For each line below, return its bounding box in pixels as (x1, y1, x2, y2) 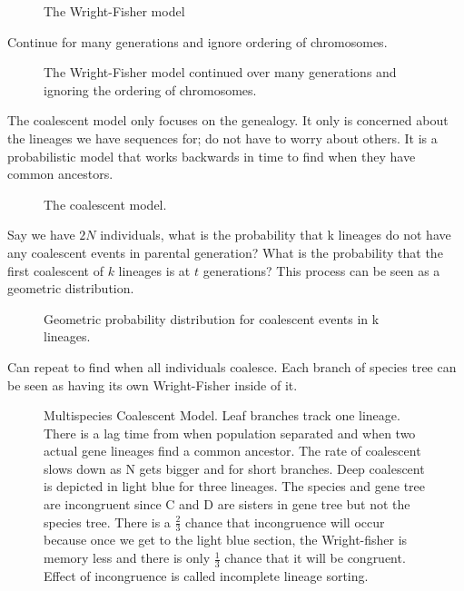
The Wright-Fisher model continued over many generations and (44, 63, 397, 82)
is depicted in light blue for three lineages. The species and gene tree (44, 477, 425, 496)
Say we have (7, 225, 75, 244)
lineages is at (118, 261, 191, 280)
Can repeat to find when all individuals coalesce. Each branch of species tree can (7, 357, 457, 376)
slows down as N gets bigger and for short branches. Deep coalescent (44, 458, 425, 478)
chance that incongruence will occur (185, 512, 385, 531)
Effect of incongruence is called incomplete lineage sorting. (44, 566, 369, 585)
